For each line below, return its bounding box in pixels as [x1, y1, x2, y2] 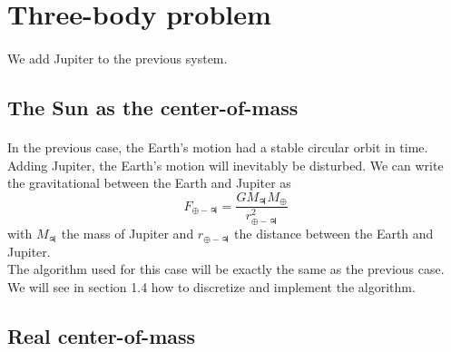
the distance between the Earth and [234, 224, 434, 243]
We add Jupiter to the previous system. [7, 48, 228, 67]
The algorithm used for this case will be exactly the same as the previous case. [7, 259, 445, 279]
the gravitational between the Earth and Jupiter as [7, 173, 291, 192]
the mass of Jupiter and [61, 224, 194, 243]
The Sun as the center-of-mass [7, 93, 299, 121]
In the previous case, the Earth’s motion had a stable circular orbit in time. [7, 137, 428, 156]
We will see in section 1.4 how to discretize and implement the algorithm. [7, 278, 416, 297]
